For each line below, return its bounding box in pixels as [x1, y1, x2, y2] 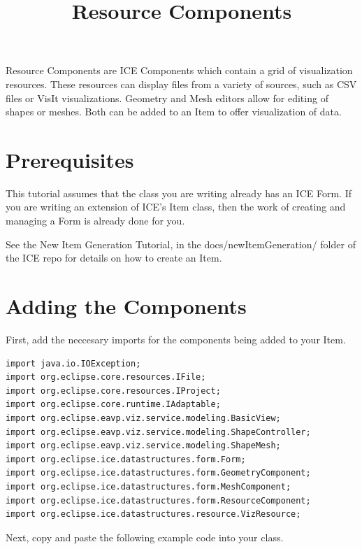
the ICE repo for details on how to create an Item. [6, 250, 222, 265]
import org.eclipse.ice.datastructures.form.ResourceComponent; [6, 495, 311, 506]
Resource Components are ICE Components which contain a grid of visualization [6, 63, 353, 78]
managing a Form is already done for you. [6, 213, 185, 228]
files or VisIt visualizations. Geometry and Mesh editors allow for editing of [6, 90, 328, 105]
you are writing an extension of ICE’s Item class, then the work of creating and [6, 199, 346, 214]
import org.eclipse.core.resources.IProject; [6, 385, 221, 396]
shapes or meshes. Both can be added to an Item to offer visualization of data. [6, 104, 342, 119]
